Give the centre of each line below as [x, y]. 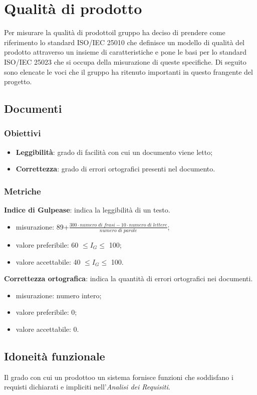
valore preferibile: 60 [47, 245]
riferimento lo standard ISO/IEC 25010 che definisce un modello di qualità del [124, 42]
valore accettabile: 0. [47, 329]
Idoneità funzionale [55, 356]
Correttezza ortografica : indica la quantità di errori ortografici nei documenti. [128, 278]
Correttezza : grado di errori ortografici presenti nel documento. [115, 169]
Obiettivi [23, 133]
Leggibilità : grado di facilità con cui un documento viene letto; [114, 152]
